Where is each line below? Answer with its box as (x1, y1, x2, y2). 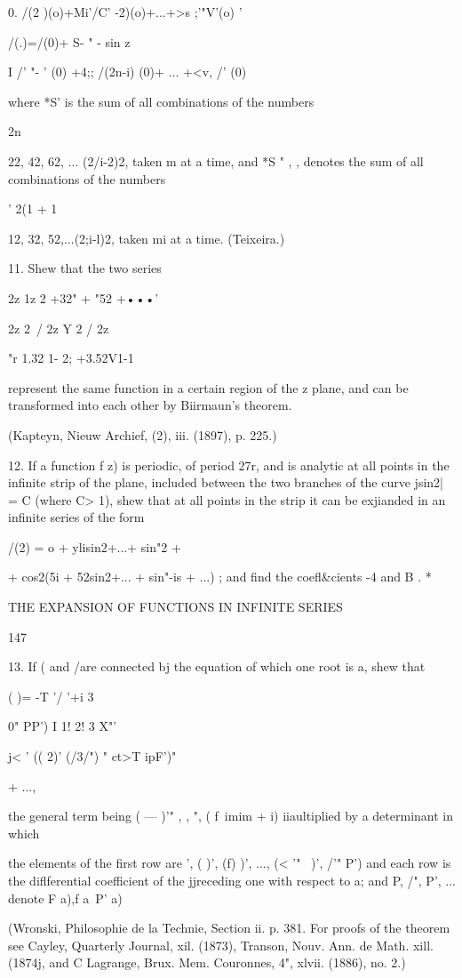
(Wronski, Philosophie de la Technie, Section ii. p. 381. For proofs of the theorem (8, 918, 450, 937)
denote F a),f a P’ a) (8, 888, 123, 907)
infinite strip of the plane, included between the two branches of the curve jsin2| (8, 473, 443, 492)
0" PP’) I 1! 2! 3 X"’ (8, 717, 117, 735)
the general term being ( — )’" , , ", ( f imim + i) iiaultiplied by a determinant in (8, 806, 453, 825)
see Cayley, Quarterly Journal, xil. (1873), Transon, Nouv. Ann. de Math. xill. (8, 935, 434, 954)
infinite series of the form (8, 508, 145, 526)
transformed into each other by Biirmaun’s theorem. (8, 396, 292, 414)
